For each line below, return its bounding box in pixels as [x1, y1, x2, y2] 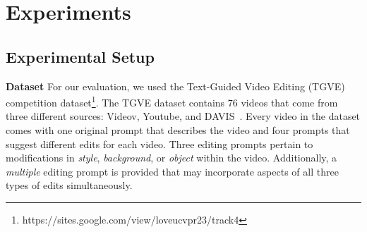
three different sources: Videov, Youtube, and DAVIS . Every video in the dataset [6, 109, 361, 123]
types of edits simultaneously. [6, 178, 133, 193]
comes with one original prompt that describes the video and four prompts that [6, 123, 350, 138]
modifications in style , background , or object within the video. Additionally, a [6, 150, 337, 165]
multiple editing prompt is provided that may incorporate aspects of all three [6, 164, 339, 178]
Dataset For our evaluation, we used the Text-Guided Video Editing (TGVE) [6, 78, 345, 93]
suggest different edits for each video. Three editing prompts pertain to [6, 136, 313, 151]
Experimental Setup [6, 45, 155, 67]
